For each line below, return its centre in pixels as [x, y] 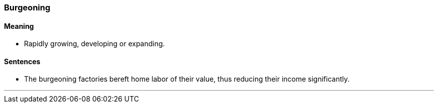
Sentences [22, 61]
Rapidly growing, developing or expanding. [94, 44]
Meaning [19, 26]
